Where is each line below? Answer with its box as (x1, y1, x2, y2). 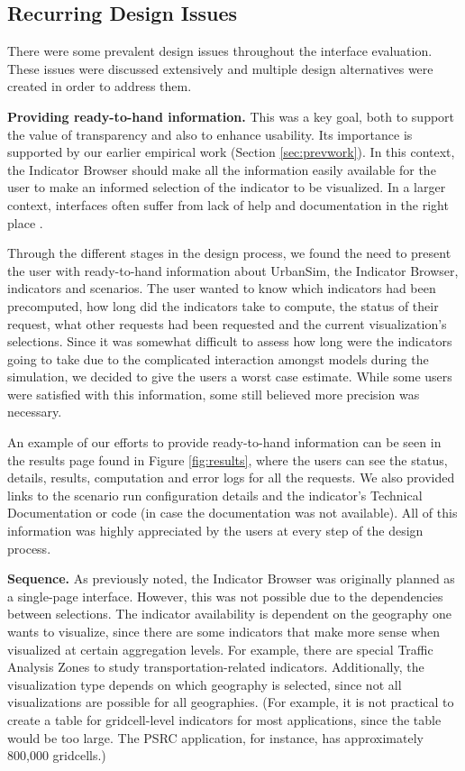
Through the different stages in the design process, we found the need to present (7, 243, 451, 262)
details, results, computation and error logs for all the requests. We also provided (7, 468, 455, 487)
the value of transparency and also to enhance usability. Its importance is (7, 124, 413, 143)
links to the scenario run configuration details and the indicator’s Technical (7, 485, 423, 504)
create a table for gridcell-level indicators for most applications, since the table (7, 710, 442, 729)
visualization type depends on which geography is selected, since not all (7, 675, 402, 693)
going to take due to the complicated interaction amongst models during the (7, 349, 429, 368)
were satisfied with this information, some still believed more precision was (7, 384, 420, 403)
